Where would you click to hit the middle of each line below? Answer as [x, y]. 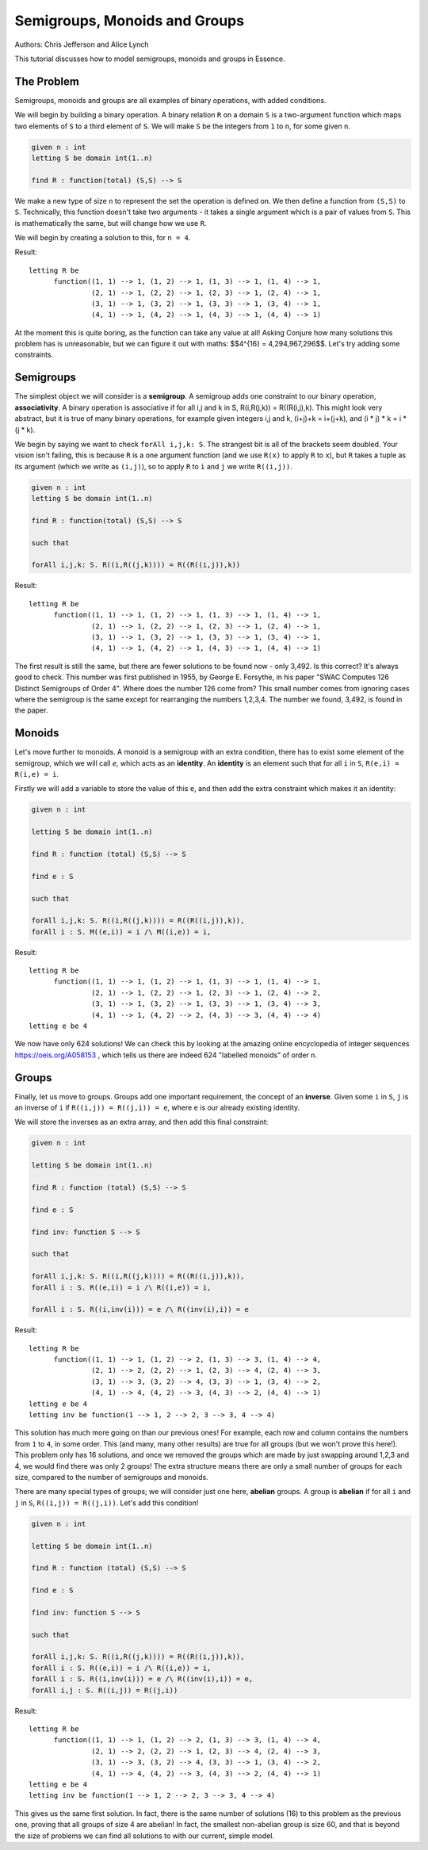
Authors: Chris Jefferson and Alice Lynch [82, 44]
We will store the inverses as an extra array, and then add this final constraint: [141, 1122]
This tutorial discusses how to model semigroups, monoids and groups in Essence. [150, 59]
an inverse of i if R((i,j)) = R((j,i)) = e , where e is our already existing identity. [157, 1108]
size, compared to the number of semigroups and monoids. [112, 1477]
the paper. [31, 710]
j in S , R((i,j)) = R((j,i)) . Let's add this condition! [107, 1503]
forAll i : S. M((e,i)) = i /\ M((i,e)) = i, [121, 932]
